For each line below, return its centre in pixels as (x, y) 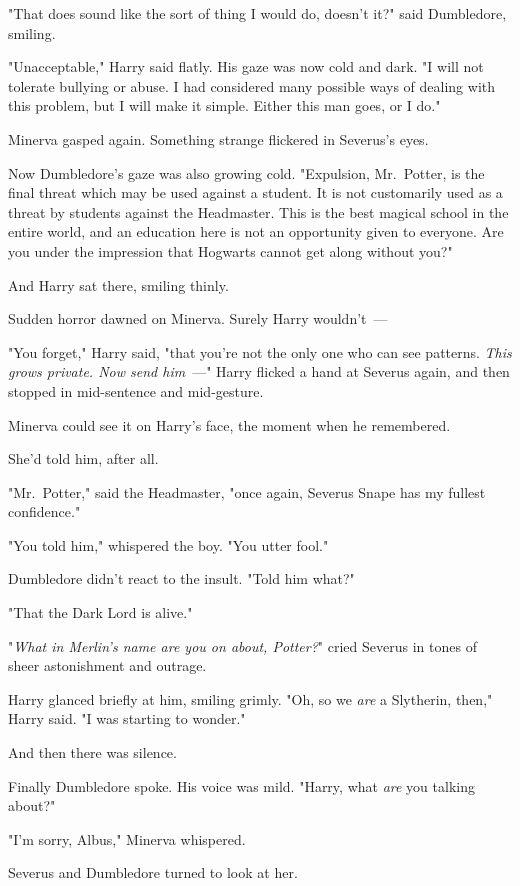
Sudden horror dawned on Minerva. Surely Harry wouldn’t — (198, 318)
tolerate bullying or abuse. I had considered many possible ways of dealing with (252, 85)
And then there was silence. (92, 752)
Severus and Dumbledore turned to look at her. (153, 872)
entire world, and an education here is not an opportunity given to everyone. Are (256, 231)
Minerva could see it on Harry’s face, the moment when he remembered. (229, 424)
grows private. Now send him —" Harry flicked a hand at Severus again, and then (259, 371)
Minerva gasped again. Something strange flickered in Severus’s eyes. (218, 138)
